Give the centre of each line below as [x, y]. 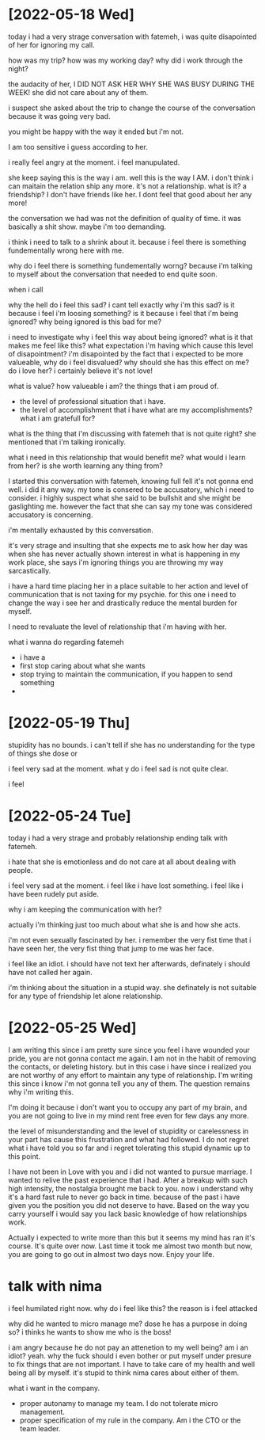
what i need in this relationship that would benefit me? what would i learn [127, 457]
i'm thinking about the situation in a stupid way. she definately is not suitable [132, 987]
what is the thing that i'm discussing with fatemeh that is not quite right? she [132, 433]
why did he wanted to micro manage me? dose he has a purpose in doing [128, 1324]
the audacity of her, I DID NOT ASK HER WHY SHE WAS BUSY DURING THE [132, 84]
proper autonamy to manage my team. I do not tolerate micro [119, 1403]
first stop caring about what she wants [82, 665]
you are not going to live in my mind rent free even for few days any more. [129, 1115]
